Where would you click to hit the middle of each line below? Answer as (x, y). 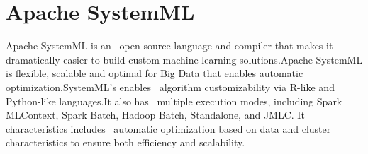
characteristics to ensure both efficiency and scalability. (126, 142)
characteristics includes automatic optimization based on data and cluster (168, 128)
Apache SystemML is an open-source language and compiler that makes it (169, 46)
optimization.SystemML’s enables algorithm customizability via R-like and (170, 87)
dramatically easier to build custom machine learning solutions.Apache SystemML (184, 59)
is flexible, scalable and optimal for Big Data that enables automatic (155, 73)
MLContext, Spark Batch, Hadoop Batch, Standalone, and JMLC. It (155, 115)
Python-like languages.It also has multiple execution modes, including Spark (174, 101)
